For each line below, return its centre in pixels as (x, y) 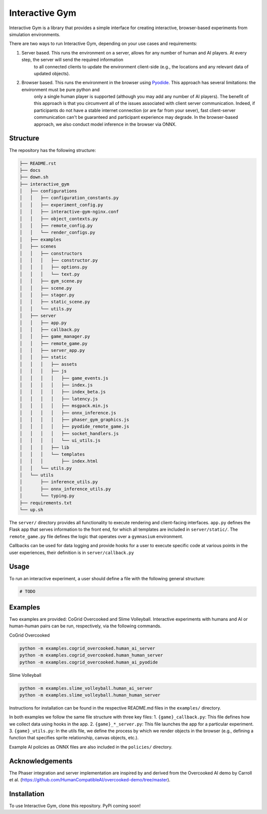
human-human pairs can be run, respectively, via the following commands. (85, 626)
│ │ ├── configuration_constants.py (69, 198)
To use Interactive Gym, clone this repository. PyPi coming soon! (75, 806)
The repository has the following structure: (53, 150)
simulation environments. (35, 34)
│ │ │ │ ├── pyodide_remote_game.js (74, 427)
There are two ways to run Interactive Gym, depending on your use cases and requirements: (103, 44)
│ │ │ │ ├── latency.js (59, 399)
